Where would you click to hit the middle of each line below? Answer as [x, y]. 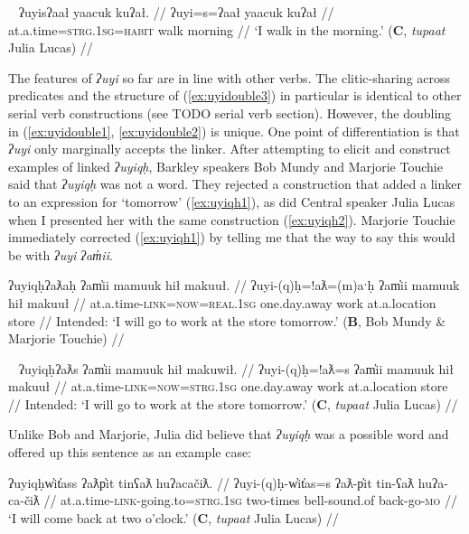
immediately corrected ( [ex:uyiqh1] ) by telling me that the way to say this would [232, 237]
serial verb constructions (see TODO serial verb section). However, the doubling [230, 112]
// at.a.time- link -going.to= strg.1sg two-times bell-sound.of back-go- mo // [250, 500]
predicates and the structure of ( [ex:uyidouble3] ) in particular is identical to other [235, 95]
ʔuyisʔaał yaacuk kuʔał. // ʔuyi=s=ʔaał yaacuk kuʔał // [176, 12]
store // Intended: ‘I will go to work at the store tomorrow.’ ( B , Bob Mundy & [227, 320]
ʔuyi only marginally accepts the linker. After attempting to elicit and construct [230, 149]
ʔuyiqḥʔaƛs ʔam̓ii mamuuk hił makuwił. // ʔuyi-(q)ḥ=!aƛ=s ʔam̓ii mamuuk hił [236, 368]
